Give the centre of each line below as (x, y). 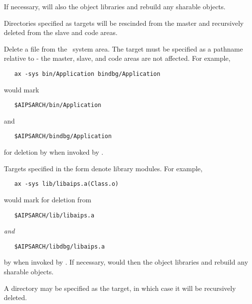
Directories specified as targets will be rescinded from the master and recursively (124, 23)
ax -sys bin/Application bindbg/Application (87, 74)
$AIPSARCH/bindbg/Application (63, 136)
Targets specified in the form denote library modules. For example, (103, 168)
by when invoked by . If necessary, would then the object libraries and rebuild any (126, 262)
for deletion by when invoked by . (54, 152)
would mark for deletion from (48, 199)
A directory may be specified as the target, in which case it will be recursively (120, 288)
